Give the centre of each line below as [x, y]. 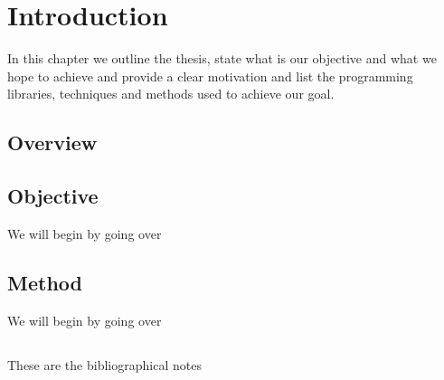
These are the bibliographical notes [104, 364]
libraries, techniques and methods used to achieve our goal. [171, 94]
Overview [52, 142]
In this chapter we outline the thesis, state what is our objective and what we [222, 58]
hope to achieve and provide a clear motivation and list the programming [210, 76]
